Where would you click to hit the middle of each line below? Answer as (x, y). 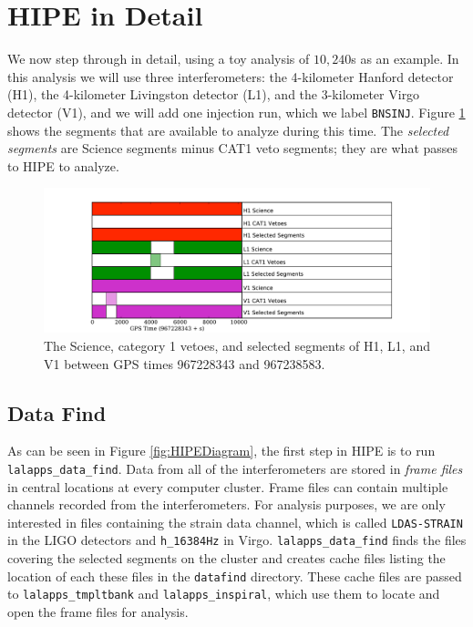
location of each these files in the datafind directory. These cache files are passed (235, 576)
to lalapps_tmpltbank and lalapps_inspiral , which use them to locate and (224, 594)
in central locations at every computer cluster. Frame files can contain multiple (228, 486)
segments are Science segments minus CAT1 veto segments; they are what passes (233, 148)
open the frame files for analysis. (98, 611)
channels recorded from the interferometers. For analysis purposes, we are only (226, 504)
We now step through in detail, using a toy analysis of (159, 59)
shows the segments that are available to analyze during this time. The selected (228, 130)
